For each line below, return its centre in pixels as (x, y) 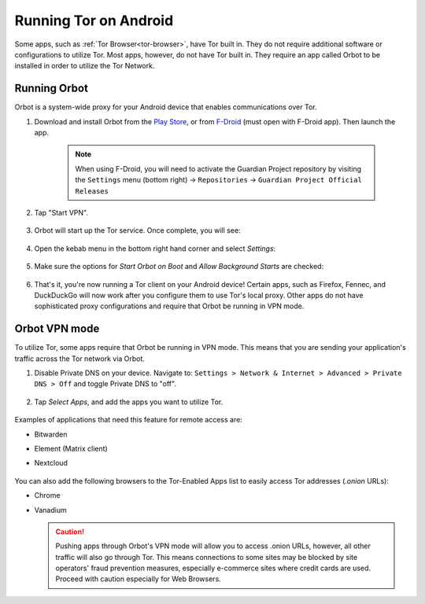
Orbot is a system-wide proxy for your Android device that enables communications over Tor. (166, 107)
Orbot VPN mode (57, 329)
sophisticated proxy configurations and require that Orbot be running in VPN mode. (169, 306)
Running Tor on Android (94, 20)
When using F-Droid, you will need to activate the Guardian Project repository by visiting (218, 168)
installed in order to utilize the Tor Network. (85, 66)
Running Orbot (51, 88)
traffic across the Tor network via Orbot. (80, 359)
